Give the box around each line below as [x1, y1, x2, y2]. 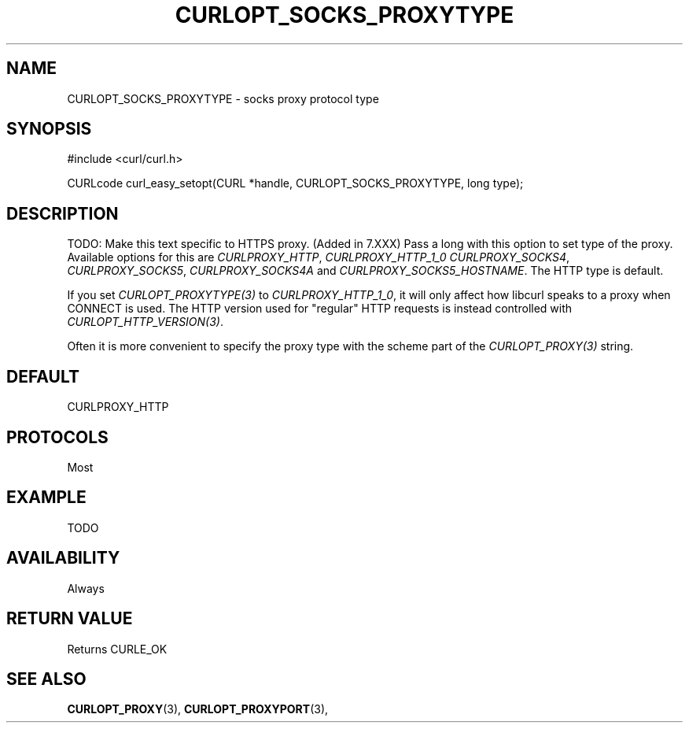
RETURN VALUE [6, 609, 133, 629]
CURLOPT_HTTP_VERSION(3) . [67, 315, 224, 329]
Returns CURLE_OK [67, 642, 168, 656]
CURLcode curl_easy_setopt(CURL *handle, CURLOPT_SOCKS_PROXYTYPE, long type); [67, 176, 524, 191]
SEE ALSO [6, 668, 87, 689]
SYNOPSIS [6, 119, 92, 139]
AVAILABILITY [6, 548, 120, 568]
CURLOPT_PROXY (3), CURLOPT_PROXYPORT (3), [67, 702, 329, 716]
